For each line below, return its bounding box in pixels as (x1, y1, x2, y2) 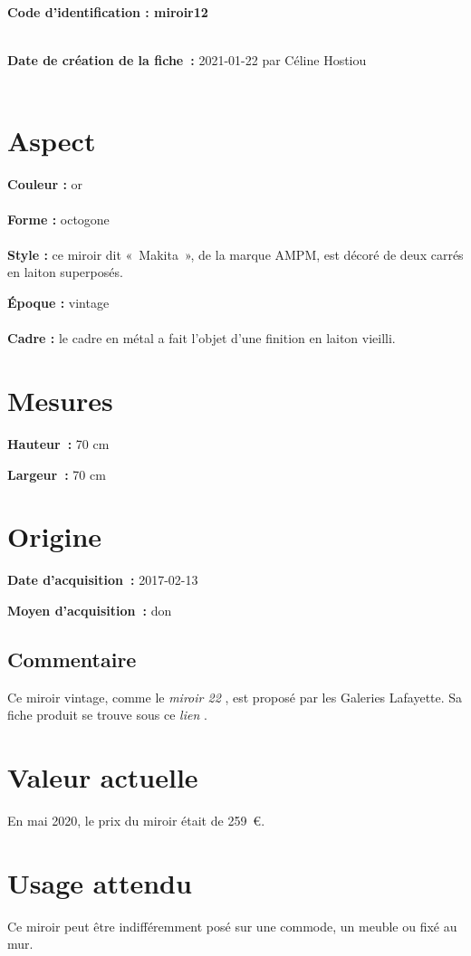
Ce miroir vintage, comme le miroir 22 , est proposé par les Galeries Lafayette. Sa (7, 687, 463, 706)
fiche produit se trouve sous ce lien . (7, 705, 207, 724)
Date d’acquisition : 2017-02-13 (7, 570, 198, 589)
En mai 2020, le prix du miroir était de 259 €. (7, 810, 265, 829)
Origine (7, 518, 102, 555)
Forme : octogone (7, 209, 110, 228)
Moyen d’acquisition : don (7, 600, 172, 619)
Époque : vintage (7, 293, 110, 312)
